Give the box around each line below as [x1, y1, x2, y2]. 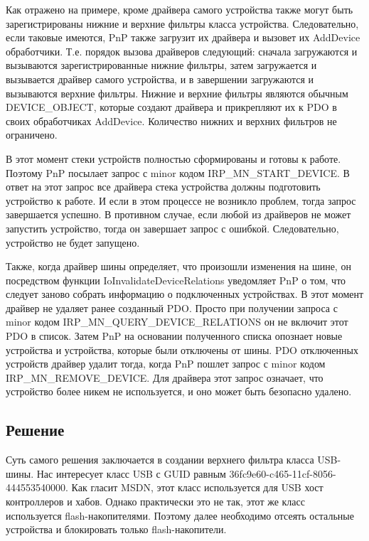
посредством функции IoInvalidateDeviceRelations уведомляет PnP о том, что [6, 272, 346, 287]
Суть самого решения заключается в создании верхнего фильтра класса [6, 452, 314, 467]
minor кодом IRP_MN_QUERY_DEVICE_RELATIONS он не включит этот [6, 314, 348, 329]
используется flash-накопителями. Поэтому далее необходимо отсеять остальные [6, 508, 354, 523]
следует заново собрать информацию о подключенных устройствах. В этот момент [6, 286, 364, 301]
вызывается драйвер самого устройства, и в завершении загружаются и [6, 71, 314, 86]
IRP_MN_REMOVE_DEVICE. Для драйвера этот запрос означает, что [6, 370, 323, 385]
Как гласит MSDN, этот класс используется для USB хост [71, 480, 323, 495]
